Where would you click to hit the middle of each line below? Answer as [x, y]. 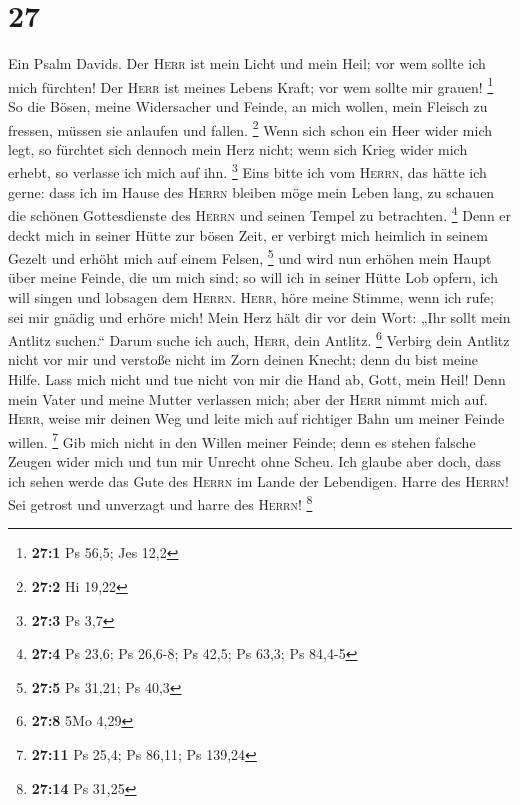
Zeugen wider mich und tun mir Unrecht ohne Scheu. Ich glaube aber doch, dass [255, 461]
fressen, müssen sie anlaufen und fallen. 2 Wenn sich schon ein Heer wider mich [250, 128]
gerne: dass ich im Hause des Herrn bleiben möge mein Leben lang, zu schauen [251, 191]
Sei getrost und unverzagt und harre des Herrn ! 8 [160, 502]
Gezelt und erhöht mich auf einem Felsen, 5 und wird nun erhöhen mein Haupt [250, 256]
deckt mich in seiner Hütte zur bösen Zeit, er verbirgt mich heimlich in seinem [248, 234]
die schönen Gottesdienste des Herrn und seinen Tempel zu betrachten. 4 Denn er [260, 213]
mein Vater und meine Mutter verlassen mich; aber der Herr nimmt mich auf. [248, 398]
